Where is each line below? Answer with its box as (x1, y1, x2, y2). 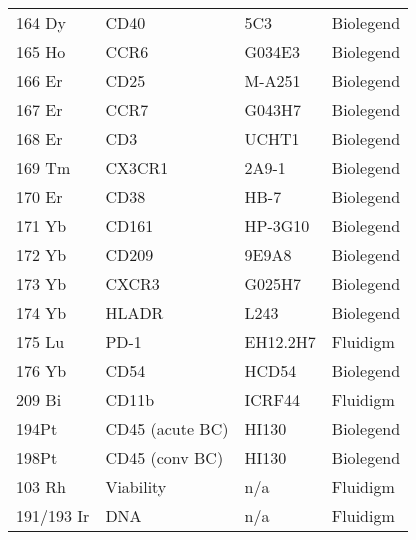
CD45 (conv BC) (105, 446, 224, 469)
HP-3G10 (244, 214, 310, 237)
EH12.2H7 (244, 330, 316, 353)
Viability (105, 475, 167, 498)
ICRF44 (244, 388, 301, 411)
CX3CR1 (105, 156, 169, 179)
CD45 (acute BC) (105, 417, 229, 440)
